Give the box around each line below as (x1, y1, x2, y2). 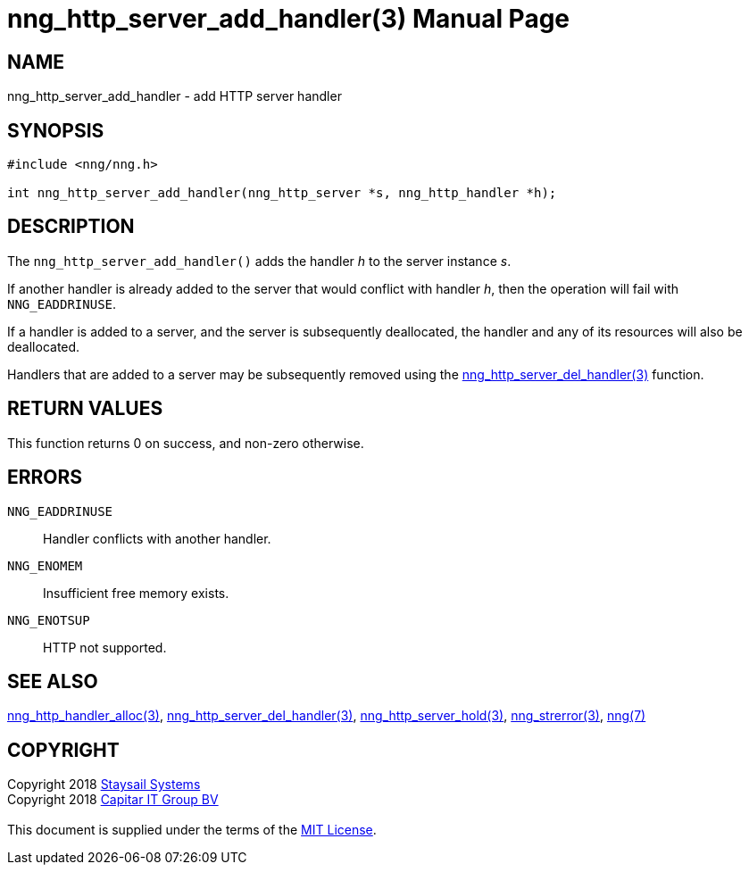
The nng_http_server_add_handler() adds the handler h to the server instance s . (7, 253, 512, 269)
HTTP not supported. (43, 639, 167, 655)
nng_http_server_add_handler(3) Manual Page (7, 4, 570, 34)
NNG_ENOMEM (7, 558, 83, 573)
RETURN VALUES (7, 397, 163, 420)
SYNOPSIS (7, 119, 104, 142)
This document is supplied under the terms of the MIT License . (7, 822, 377, 838)
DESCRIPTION (7, 215, 135, 238)
